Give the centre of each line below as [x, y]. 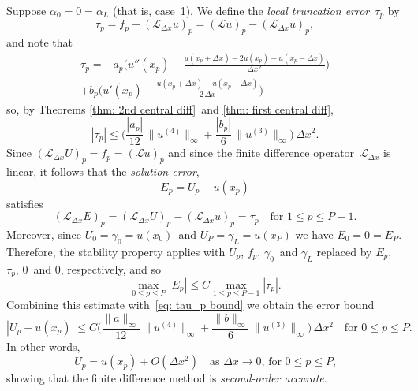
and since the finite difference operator [261, 153]
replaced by [344, 251]
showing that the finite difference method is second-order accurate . [167, 378]
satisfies [25, 203]
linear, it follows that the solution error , [103, 171]
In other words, [43, 346]
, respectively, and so [110, 268]
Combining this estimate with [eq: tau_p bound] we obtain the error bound [190, 305]
